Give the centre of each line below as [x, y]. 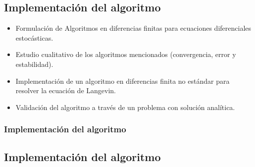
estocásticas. [34, 37]
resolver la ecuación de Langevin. [66, 90]
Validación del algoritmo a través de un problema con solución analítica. [125, 107]
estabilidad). [34, 64]
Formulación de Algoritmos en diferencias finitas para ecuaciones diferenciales [133, 28]
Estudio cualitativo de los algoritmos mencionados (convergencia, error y [126, 54]
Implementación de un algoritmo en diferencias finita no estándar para [123, 81]
